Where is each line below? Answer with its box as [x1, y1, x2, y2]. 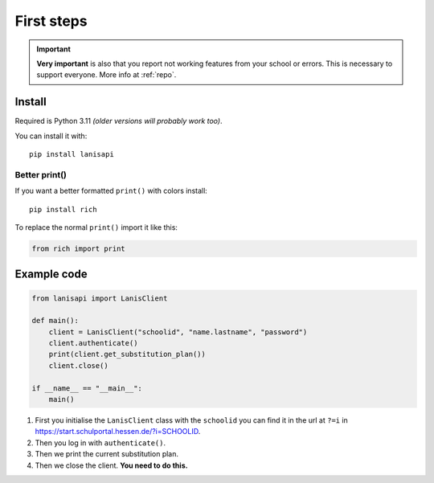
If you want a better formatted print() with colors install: [14, 186, 208, 196]
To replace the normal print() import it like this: [14, 222, 178, 232]
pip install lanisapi [29, 149, 114, 159]
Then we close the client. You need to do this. [35, 460, 188, 470]
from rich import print [31, 244, 126, 253]
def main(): [31, 316, 80, 325]
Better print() [14, 169, 68, 180]
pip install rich [29, 205, 97, 214]
